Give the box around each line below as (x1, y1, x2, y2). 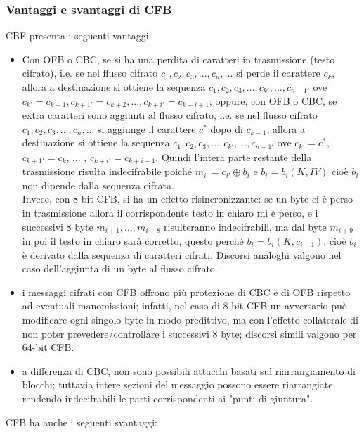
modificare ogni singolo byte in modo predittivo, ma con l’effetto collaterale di (22, 312, 358, 326)
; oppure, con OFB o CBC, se (209, 93, 337, 108)
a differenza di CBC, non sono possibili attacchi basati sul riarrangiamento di (22, 363, 356, 378)
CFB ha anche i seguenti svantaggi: (6, 414, 157, 429)
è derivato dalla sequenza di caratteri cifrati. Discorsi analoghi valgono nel (22, 247, 342, 262)
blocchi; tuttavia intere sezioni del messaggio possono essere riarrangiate (22, 377, 333, 392)
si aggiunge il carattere (98, 121, 196, 136)
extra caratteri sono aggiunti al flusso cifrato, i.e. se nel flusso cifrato (22, 108, 318, 122)
